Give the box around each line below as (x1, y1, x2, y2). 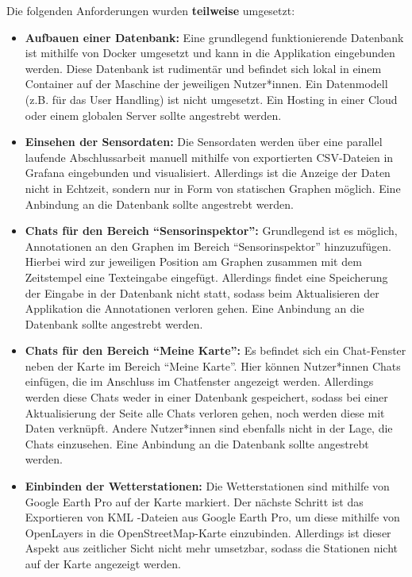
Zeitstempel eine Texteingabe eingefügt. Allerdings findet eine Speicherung (25, 268, 388, 285)
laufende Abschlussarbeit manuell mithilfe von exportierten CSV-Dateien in (25, 148, 394, 165)
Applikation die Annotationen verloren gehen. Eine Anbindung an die (25, 300, 364, 317)
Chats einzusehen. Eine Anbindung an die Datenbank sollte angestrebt (25, 435, 369, 452)
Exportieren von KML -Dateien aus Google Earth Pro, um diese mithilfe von (25, 509, 400, 525)
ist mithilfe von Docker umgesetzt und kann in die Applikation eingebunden (25, 44, 395, 61)
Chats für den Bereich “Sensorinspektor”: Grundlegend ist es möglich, (25, 222, 398, 239)
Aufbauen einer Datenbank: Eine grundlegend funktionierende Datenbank (25, 29, 404, 45)
